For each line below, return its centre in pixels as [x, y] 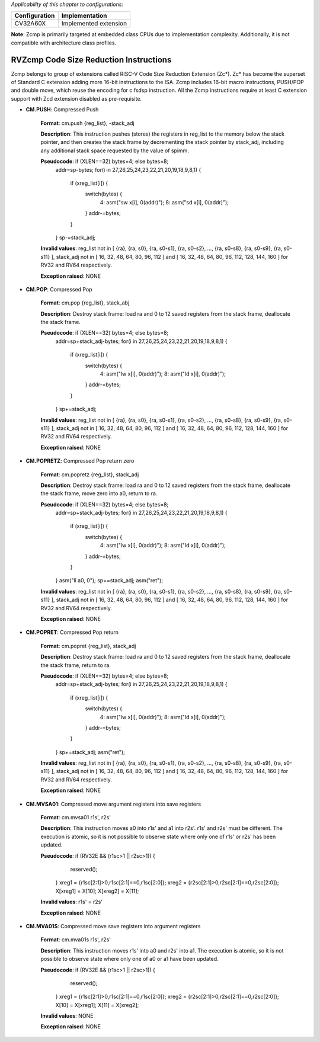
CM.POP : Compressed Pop [59, 289]
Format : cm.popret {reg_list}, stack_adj [88, 646]
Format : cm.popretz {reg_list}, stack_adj [90, 474]
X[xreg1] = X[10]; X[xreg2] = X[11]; [97, 891]
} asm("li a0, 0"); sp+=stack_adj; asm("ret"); [109, 581]
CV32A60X [30, 24]
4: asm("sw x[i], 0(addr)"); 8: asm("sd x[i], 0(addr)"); [164, 202]
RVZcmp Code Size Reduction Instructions [91, 60]
